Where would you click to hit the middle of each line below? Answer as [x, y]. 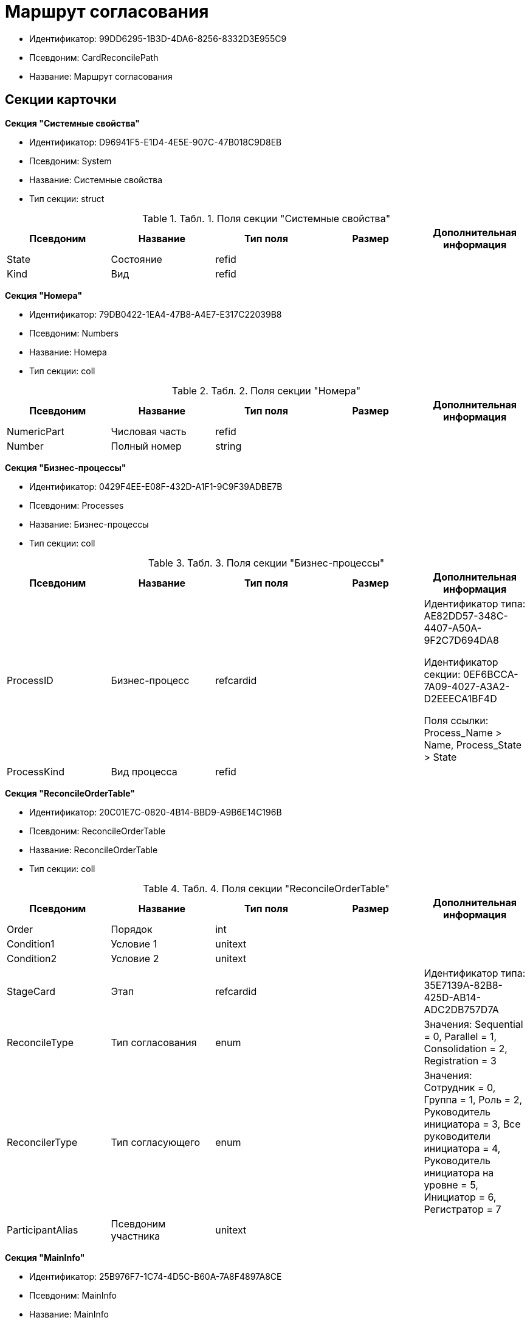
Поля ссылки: [456, 720]
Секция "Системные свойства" [73, 123]
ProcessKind [36, 771]
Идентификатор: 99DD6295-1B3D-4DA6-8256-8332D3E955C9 [158, 38]
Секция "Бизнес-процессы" [66, 467]
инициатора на [459, 1172]
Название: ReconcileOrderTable [94, 850]
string [229, 446]
